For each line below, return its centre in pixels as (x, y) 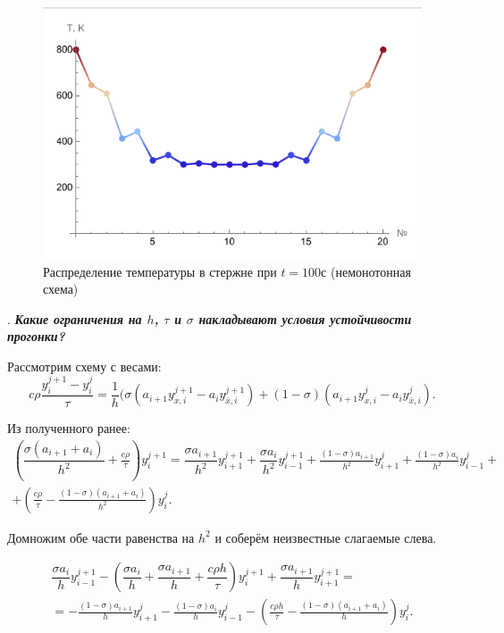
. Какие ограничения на (75, 318)
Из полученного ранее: (69, 428)
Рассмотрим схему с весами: (84, 366)
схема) (61, 289)
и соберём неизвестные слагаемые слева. (326, 537)
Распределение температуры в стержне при (160, 271)
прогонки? (36, 336)
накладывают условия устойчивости (305, 318)
